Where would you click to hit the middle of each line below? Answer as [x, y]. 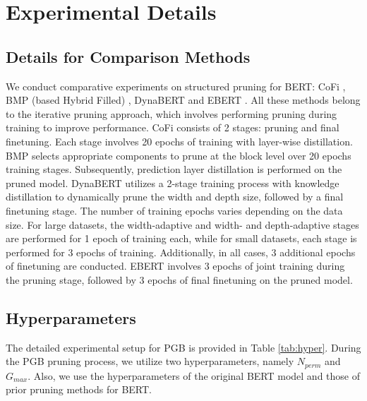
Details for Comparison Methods [128, 56]
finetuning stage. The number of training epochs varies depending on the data [174, 210]
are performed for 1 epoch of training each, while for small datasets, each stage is [181, 238]
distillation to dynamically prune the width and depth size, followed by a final [175, 197]
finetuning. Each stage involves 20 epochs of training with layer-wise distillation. [179, 141]
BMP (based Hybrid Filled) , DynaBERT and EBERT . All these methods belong [183, 100]
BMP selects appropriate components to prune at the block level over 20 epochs [179, 155]
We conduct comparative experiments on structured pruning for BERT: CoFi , [176, 86]
